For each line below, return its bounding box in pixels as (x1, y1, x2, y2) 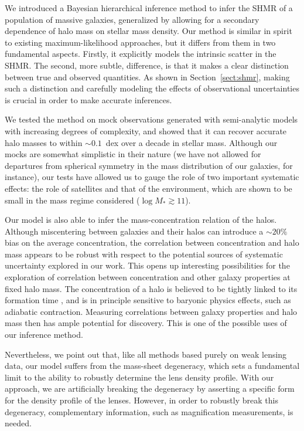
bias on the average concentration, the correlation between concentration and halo (5, 236, 299, 249)
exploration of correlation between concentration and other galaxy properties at (5, 271, 291, 283)
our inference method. (5, 328, 83, 341)
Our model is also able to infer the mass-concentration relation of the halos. (5, 213, 277, 226)
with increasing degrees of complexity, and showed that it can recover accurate (5, 124, 287, 137)
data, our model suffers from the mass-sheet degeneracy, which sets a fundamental (5, 359, 300, 372)
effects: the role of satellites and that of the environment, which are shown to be (5, 182, 292, 194)
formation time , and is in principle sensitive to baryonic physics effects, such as (5, 294, 291, 306)
